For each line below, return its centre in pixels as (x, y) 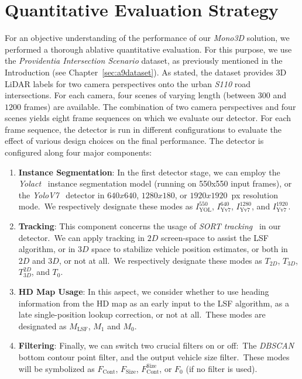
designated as (42, 325)
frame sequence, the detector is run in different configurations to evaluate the (143, 129)
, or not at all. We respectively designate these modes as (160, 260)
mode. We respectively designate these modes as (106, 206)
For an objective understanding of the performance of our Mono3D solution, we (147, 38)
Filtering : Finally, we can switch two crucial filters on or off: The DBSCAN (156, 345)
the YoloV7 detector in (61, 194)
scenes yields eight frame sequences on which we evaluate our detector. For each (148, 118)
